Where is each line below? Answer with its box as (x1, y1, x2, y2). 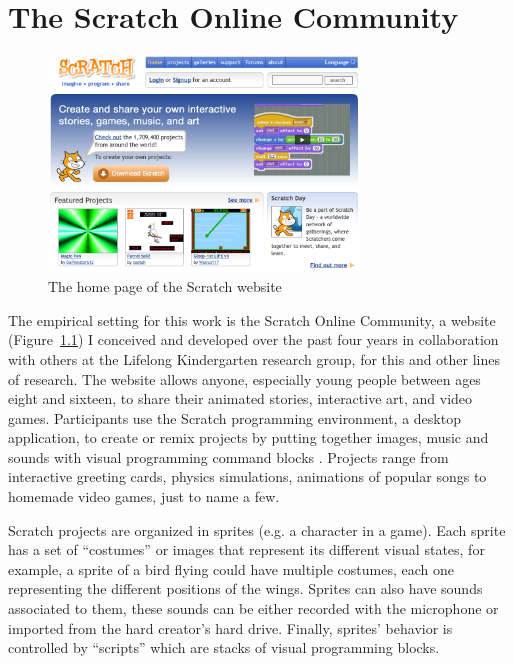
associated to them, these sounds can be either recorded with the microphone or (8, 598, 499, 619)
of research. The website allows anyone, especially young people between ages (8, 368, 481, 389)
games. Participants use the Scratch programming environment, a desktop (8, 407, 461, 428)
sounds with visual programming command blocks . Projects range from (8, 446, 449, 467)
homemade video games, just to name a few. (8, 486, 280, 507)
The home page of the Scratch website (48, 276, 282, 297)
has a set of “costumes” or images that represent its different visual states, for (8, 539, 485, 560)
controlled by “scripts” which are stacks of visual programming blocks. (8, 637, 440, 658)
